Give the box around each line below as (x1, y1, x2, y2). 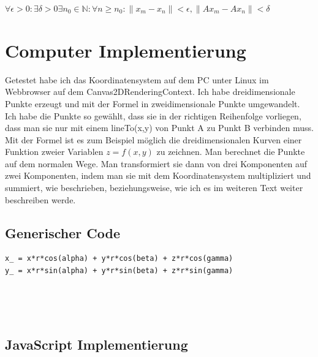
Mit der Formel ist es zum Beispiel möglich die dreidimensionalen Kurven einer (5, 133, 302, 146)
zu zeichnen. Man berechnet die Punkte (156, 145, 305, 158)
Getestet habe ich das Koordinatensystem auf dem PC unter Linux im (5, 73, 269, 86)
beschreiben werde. (5, 193, 76, 206)
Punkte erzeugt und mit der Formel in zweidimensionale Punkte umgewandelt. (5, 97, 300, 110)
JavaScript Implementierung (5, 335, 188, 354)
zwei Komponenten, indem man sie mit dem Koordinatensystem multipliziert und (5, 169, 311, 182)
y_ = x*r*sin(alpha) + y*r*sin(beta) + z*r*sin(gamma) (5, 266, 233, 276)
